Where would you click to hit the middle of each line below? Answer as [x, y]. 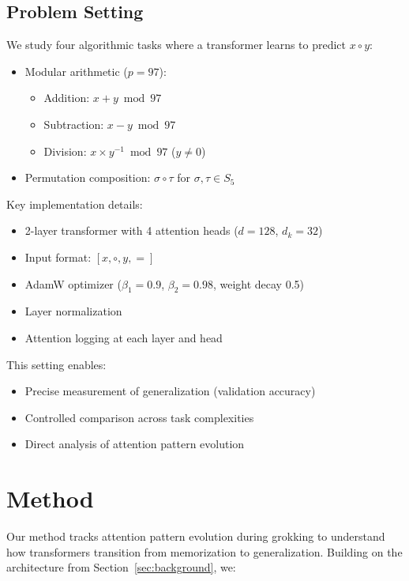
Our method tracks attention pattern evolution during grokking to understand [196, 536]
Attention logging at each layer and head [124, 337]
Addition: [67, 98]
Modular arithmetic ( [76, 71]
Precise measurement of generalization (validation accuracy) [170, 391]
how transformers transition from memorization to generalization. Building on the [204, 551]
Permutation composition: [88, 177]
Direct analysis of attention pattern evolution [135, 444]
